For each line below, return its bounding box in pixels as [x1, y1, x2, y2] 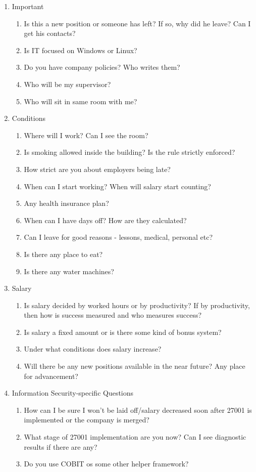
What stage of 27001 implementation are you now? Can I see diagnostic [24, 432, 246, 442]
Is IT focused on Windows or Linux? [24, 45, 137, 55]
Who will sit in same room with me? [24, 96, 137, 106]
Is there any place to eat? [24, 248, 103, 259]
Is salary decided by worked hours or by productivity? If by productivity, [24, 299, 250, 310]
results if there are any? [24, 441, 97, 452]
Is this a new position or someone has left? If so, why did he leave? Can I [24, 18, 251, 28]
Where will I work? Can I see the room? [24, 130, 148, 140]
